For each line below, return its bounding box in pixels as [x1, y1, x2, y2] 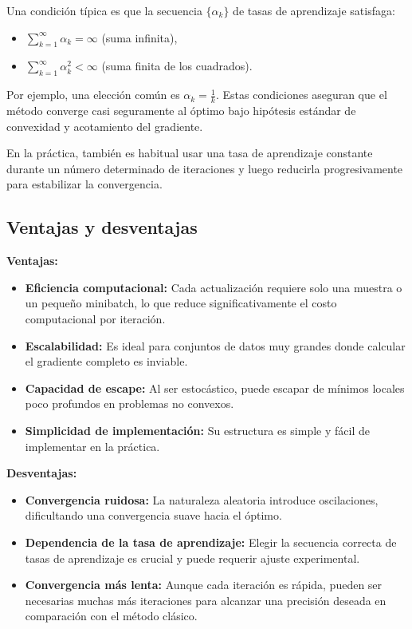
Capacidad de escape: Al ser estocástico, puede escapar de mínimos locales [25, 379, 405, 396]
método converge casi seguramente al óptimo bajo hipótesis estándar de [6, 102, 356, 119]
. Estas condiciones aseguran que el [215, 86, 387, 103]
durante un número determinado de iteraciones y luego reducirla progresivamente [6, 160, 403, 176]
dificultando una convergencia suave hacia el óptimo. [25, 507, 282, 524]
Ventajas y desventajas [6, 215, 198, 239]
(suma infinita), [101, 29, 178, 45]
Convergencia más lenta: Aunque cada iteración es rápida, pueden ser [25, 576, 383, 593]
